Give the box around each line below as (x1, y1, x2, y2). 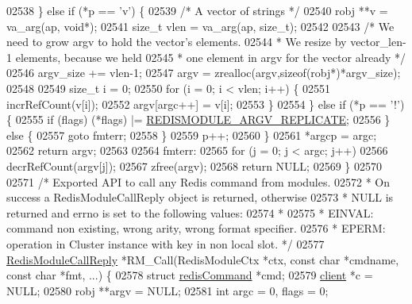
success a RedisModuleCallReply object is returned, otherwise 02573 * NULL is (6, 189, 394, 206)
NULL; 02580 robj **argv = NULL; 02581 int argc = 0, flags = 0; (6, 282, 329, 298)
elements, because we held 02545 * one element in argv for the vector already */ (15, 48, 406, 65)
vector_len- (350, 33, 406, 50)
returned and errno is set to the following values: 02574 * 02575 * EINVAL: (6, 204, 374, 221)
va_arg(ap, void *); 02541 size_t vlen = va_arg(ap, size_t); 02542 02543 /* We (6, 17, 395, 34)
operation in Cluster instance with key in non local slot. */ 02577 (6, 235, 325, 252)
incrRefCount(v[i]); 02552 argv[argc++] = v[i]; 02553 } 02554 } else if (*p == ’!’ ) (6, 95, 405, 112)
